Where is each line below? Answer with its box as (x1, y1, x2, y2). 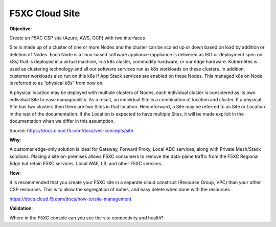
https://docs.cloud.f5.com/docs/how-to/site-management (9, 196, 132, 202)
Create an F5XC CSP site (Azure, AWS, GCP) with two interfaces (9, 35, 145, 41)
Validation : (9, 205, 33, 212)
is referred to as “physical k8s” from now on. (9, 80, 104, 86)
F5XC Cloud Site (9, 8, 80, 19)
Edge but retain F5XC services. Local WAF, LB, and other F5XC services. (9, 161, 163, 167)
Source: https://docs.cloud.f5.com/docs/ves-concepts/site (9, 127, 133, 133)
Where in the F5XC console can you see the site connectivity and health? (9, 215, 164, 221)
